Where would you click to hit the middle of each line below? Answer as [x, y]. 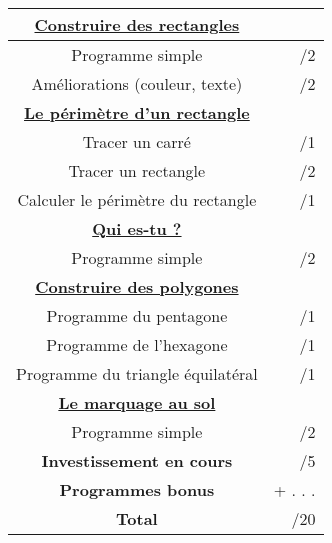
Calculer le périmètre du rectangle [137, 199]
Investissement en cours [137, 460]
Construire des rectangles [137, 24]
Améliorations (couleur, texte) [137, 83]
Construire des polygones [137, 286]
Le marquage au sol [137, 402]
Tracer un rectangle [137, 170]
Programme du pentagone [137, 315]
